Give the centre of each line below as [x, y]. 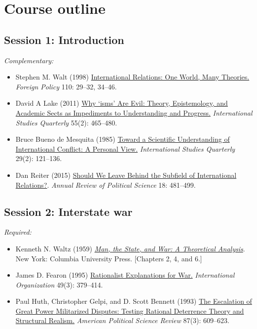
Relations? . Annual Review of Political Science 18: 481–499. [106, 185]
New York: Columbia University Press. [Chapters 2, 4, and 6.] [109, 258]
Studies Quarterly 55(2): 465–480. [66, 122]
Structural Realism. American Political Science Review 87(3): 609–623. [122, 320]
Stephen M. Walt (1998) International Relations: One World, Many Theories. [132, 77]
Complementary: [29, 60]
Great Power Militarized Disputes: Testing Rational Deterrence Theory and [130, 310]
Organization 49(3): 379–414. [59, 284]
